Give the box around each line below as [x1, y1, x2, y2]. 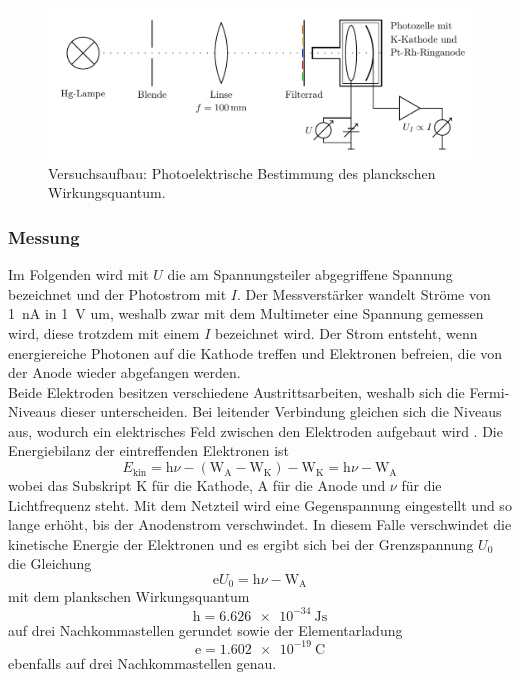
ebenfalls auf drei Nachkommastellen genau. [8, 652, 277, 673]
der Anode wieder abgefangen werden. [8, 362, 241, 383]
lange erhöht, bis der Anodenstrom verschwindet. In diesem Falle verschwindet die [8, 514, 512, 535]
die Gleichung [8, 553, 92, 574]
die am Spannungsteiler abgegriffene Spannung [167, 264, 453, 285]
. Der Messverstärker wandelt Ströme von [236, 283, 491, 304]
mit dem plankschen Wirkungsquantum [8, 586, 250, 607]
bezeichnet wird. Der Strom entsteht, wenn [214, 322, 478, 343]
